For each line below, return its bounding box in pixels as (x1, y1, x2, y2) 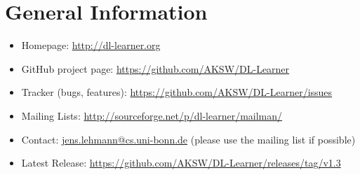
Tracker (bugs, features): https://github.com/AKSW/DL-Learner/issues (21, 85, 333, 99)
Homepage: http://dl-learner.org (21, 38, 161, 52)
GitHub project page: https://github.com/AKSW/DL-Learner (21, 61, 290, 76)
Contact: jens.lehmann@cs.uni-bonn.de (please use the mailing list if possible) (21, 132, 356, 146)
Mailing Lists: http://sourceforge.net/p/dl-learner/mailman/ (21, 108, 283, 122)
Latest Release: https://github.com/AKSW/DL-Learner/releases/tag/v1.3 (21, 155, 341, 170)
